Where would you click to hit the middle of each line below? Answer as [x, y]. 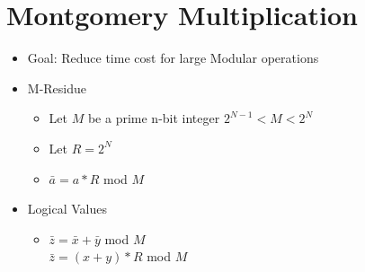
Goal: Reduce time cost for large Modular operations [173, 58]
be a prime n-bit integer [154, 118]
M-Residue [57, 88]
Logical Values [67, 209]
